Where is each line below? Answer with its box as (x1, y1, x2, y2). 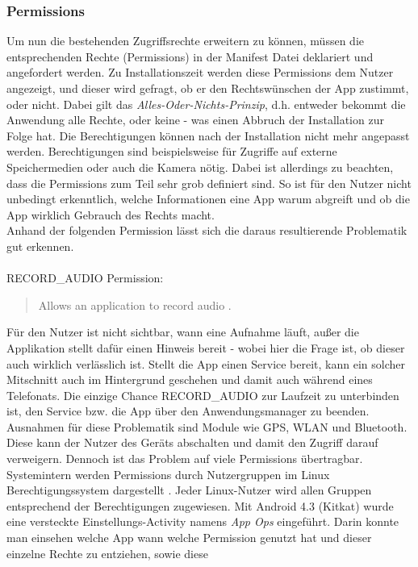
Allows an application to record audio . (38, 296, 232, 313)
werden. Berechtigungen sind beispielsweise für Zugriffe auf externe (6, 143, 337, 160)
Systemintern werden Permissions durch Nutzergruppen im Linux (6, 465, 330, 482)
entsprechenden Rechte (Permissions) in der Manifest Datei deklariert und (6, 48, 374, 65)
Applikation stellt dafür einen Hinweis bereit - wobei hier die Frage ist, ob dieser (6, 339, 405, 356)
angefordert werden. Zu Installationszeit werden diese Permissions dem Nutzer (6, 64, 394, 81)
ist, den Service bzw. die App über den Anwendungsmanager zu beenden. (6, 402, 370, 419)
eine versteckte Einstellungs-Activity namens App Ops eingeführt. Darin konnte (6, 513, 399, 530)
